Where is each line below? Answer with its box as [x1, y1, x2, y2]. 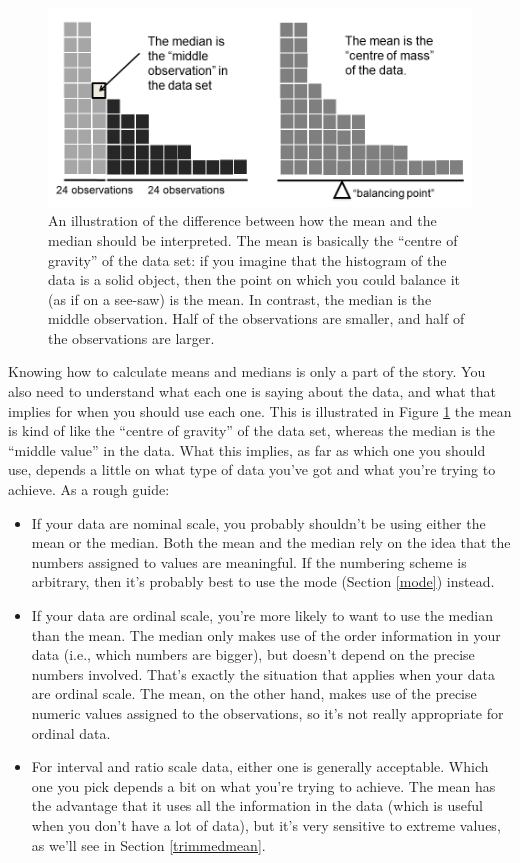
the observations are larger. [48, 327, 215, 348]
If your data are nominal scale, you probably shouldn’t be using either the [31, 512, 486, 533]
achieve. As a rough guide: [8, 479, 170, 500]
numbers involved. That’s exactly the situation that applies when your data [31, 663, 495, 684]
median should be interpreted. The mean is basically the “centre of [48, 229, 458, 250]
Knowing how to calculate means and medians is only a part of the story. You [8, 361, 486, 382]
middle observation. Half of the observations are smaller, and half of [48, 308, 465, 329]
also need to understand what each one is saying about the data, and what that [8, 381, 497, 402]
